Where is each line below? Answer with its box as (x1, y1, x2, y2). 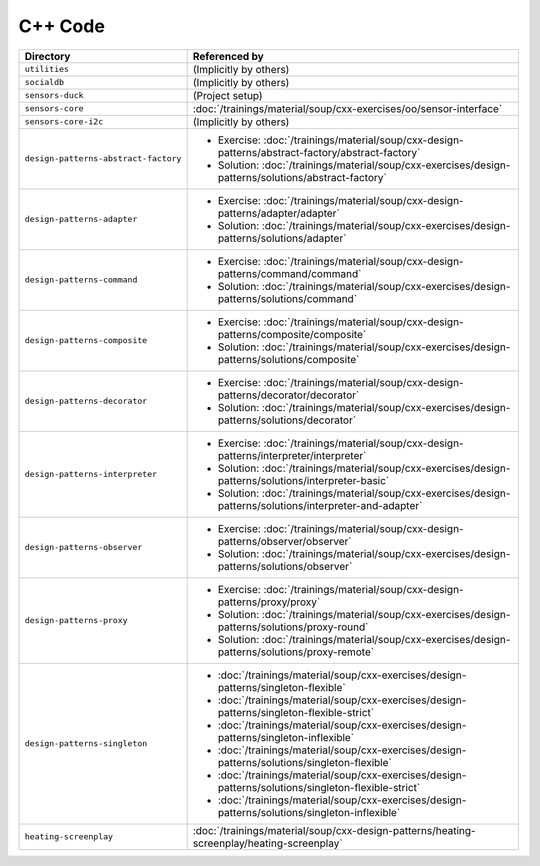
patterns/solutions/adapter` (217, 231, 347, 245)
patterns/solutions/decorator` (217, 413, 357, 427)
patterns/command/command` (217, 266, 362, 280)
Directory (24, 49, 71, 63)
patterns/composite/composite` (217, 327, 367, 341)
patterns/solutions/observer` (217, 559, 353, 573)
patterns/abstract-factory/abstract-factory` (217, 145, 421, 159)
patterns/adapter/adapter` (217, 206, 340, 220)
